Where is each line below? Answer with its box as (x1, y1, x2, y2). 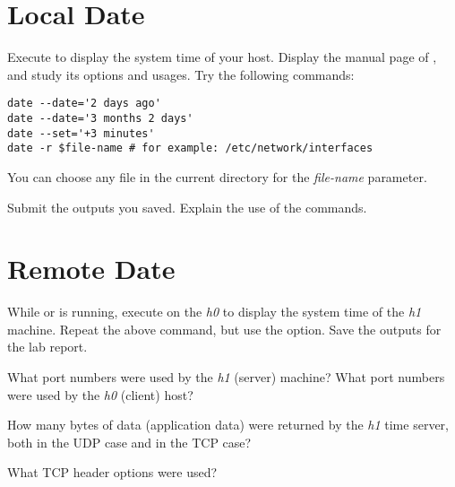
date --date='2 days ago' (7, 97, 161, 110)
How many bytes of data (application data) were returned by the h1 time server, (7, 415, 449, 434)
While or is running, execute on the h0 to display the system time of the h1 (7, 302, 422, 321)
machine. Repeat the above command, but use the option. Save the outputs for (7, 319, 442, 338)
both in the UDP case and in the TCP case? (7, 432, 252, 451)
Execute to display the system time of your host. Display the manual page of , (7, 48, 437, 66)
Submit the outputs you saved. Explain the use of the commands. (7, 197, 367, 216)
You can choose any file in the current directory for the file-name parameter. (7, 167, 427, 186)
